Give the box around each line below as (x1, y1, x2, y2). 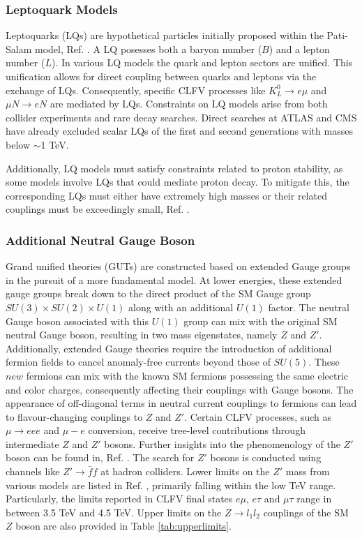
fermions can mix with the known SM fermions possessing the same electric (26, 368, 349, 382)
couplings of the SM (263, 505, 349, 519)
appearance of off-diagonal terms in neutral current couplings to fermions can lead (6, 396, 357, 410)
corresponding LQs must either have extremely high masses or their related (6, 188, 327, 202)
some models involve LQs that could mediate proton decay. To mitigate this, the (6, 174, 349, 189)
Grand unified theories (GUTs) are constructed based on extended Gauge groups (6, 259, 351, 274)
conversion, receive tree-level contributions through (88, 423, 306, 438)
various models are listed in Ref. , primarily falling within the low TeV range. (6, 477, 336, 492)
